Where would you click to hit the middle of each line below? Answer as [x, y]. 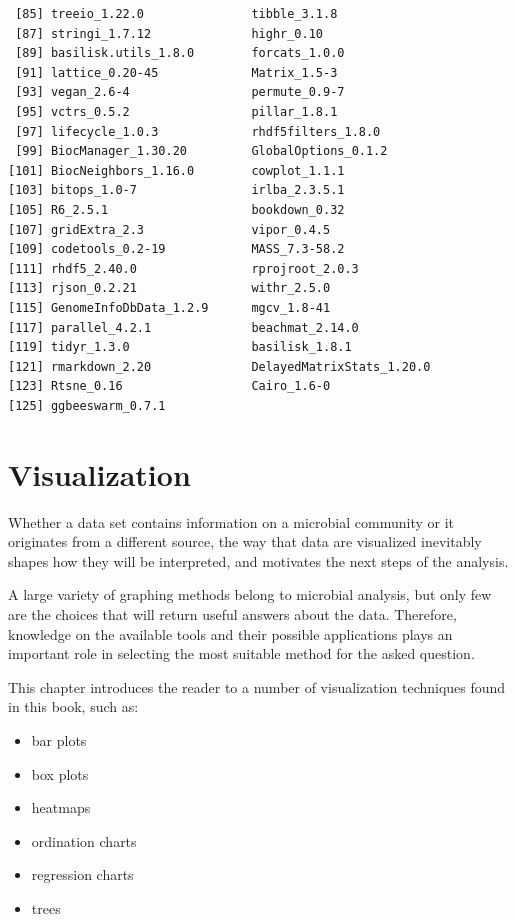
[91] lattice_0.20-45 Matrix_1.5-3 [176, 72]
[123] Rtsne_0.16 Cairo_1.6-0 [169, 386]
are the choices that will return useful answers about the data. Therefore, [232, 613]
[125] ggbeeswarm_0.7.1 [87, 405]
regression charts [82, 874]
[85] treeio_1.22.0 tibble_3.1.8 [176, 14]
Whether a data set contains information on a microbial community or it [231, 521]
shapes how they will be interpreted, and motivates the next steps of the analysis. [258, 560]
